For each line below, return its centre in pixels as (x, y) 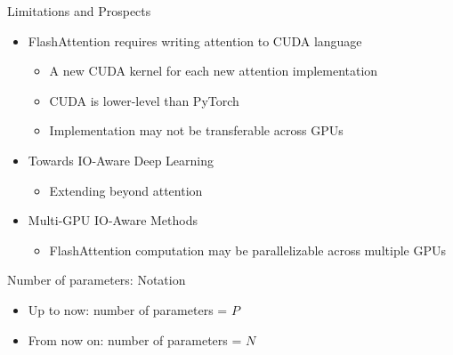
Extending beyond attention (126, 190)
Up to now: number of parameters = (128, 309)
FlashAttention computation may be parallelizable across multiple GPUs (247, 250)
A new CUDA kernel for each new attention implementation (214, 71)
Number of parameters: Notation (97, 280)
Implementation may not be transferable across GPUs (196, 130)
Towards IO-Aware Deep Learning (121, 160)
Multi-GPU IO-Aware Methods (113, 220)
